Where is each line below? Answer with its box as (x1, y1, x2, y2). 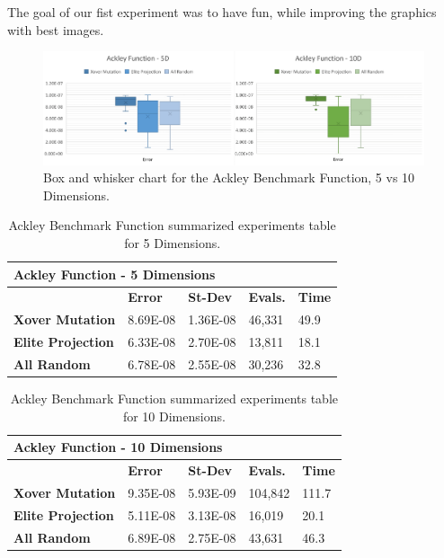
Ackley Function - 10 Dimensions (13, 438, 223, 456)
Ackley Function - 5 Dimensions (13, 264, 216, 283)
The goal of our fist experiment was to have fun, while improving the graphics (7, 3, 437, 21)
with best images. (7, 20, 104, 39)
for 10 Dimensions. (122, 406, 226, 425)
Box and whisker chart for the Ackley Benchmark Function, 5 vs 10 (43, 168, 415, 187)
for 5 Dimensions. (124, 233, 221, 252)
